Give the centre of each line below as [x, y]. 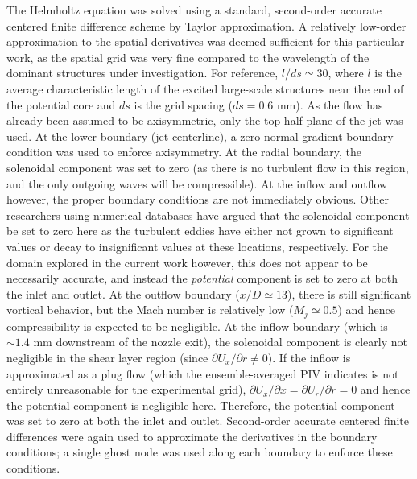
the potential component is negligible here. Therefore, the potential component [201, 405]
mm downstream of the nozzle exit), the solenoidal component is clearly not [220, 342]
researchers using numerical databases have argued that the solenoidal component [208, 215]
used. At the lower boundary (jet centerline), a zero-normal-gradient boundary [200, 136]
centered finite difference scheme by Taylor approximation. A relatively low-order [206, 25]
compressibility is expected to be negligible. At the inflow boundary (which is [197, 326]
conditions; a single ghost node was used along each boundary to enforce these [200, 452]
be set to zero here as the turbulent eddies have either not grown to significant [200, 231]
